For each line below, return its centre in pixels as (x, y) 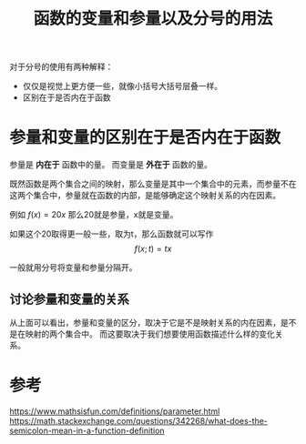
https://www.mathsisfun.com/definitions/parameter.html (115, 411)
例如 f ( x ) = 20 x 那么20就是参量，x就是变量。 (94, 215)
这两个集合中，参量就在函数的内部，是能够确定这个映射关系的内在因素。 (145, 196)
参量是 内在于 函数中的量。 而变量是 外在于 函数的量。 (111, 165)
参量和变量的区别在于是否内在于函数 (145, 138)
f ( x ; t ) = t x (153, 249)
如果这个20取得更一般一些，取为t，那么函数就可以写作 (112, 234)
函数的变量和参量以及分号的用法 (153, 19)
